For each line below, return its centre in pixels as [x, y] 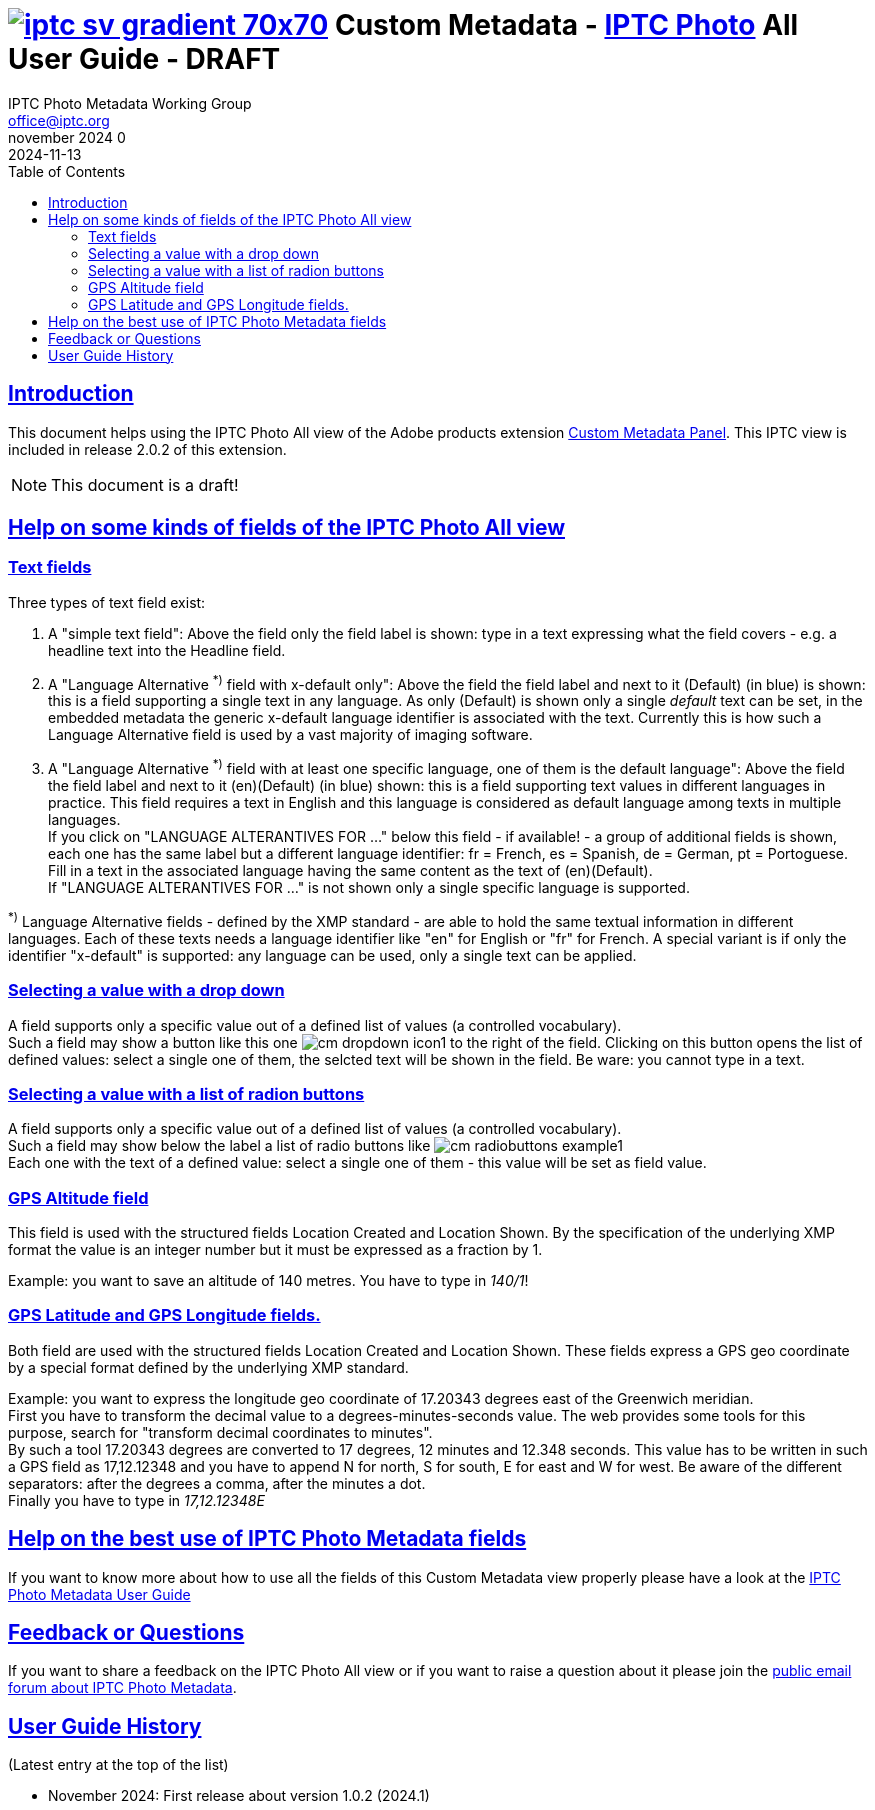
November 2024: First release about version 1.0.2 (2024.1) [239, 1796]
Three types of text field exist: [107, 602]
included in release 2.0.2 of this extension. [147, 449]
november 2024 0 [67, 137]
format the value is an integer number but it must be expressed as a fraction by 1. [275, 1250]
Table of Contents [67, 171]
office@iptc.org [59, 120]
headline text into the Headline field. [167, 650]
